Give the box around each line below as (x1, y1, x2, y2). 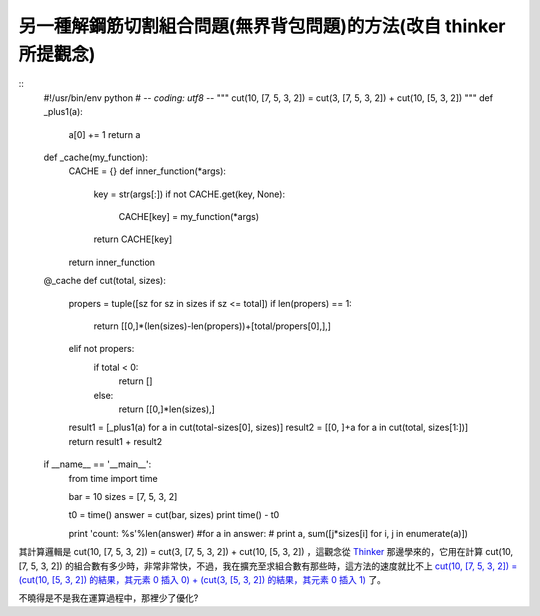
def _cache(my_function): (43, 151, 149, 163)
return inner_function (68, 256, 155, 268)
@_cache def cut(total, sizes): (43, 275, 167, 287)
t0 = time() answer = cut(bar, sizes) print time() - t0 (68, 509, 280, 521)
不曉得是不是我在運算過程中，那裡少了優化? (18, 592, 199, 604)
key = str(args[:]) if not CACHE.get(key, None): (93, 188, 285, 200)
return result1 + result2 (68, 435, 163, 447)
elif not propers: (68, 343, 135, 355)
